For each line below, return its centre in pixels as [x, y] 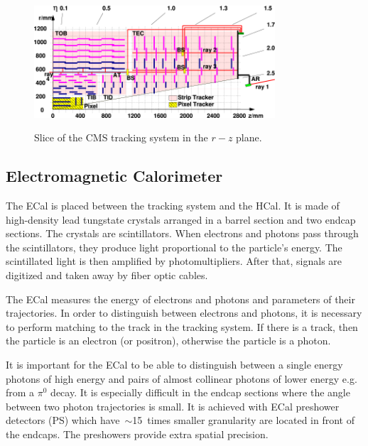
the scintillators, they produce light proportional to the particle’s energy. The [174, 247]
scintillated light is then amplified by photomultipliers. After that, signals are [174, 261]
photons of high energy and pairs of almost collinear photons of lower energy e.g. [182, 378]
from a [20, 392]
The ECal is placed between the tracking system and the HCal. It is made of [173, 205]
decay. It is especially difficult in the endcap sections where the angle [200, 392]
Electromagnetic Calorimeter [114, 176]
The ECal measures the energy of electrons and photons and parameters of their [180, 299]
